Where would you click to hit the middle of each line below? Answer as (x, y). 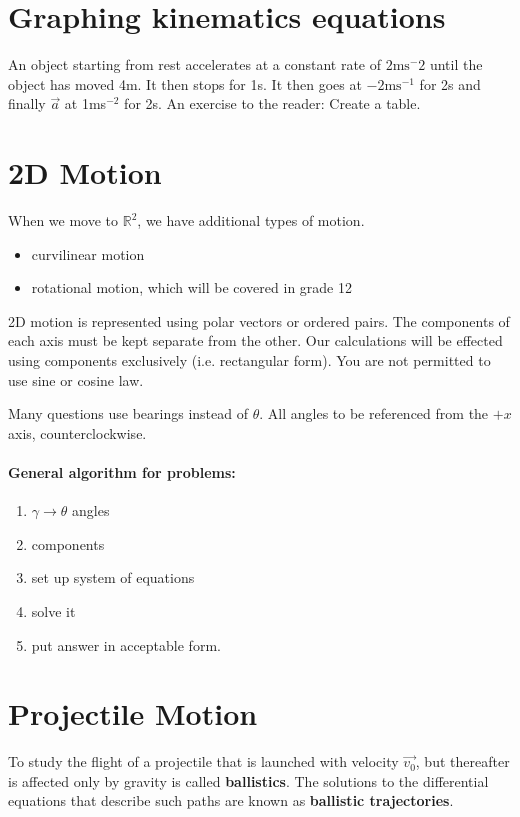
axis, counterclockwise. (77, 432)
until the (456, 64)
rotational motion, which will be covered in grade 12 (191, 287)
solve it (53, 610)
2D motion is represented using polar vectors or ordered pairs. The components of (259, 320)
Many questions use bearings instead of (128, 413)
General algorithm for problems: (122, 471)
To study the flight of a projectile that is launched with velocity (203, 761)
